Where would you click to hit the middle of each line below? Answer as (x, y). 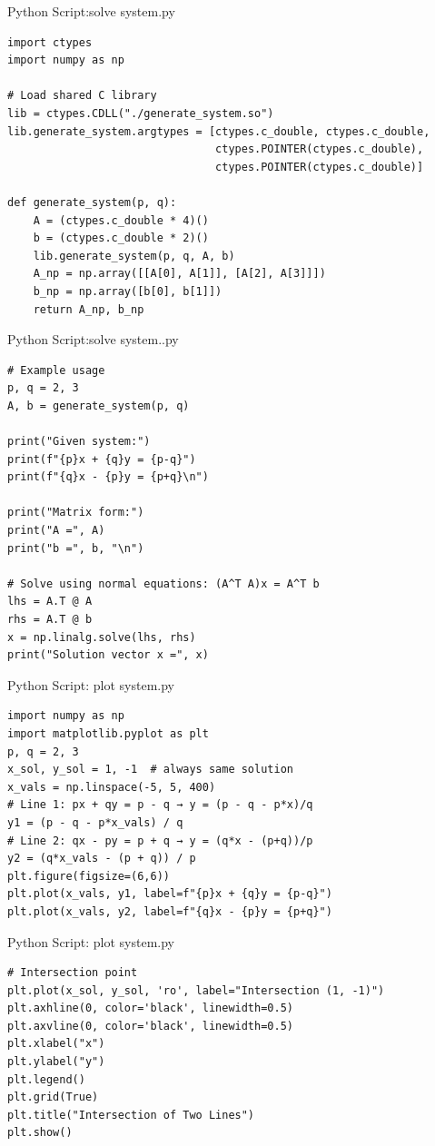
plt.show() (40, 1133)
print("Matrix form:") (76, 513)
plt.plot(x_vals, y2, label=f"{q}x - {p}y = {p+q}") (170, 911)
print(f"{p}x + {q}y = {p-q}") (102, 459)
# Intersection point (73, 973)
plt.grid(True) (53, 1097)
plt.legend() (46, 1079)
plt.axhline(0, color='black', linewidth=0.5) (150, 1008)
